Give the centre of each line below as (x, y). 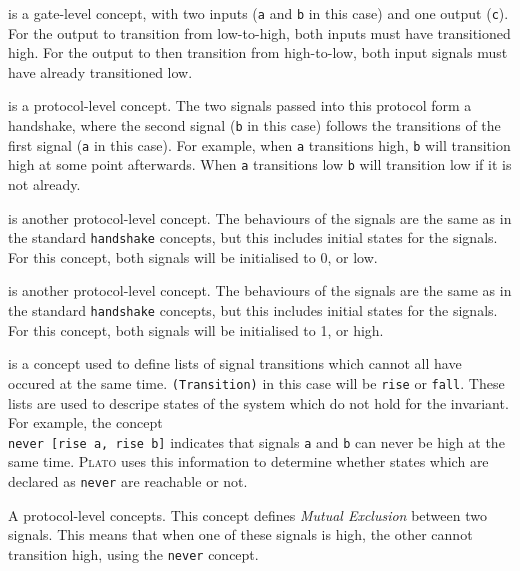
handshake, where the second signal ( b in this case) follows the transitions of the (254, 125)
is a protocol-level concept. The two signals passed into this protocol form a (240, 105)
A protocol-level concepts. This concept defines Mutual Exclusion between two (247, 514)
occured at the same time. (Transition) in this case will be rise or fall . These (256, 382)
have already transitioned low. (100, 71)
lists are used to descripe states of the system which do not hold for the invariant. (258, 402)
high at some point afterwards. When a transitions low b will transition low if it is (260, 164)
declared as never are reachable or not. (128, 480)
